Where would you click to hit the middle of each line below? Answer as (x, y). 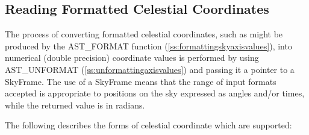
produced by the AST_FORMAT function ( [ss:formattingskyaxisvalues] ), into (148, 46)
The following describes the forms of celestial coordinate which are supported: (148, 125)
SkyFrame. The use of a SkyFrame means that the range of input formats (141, 81)
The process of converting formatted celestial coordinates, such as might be (144, 34)
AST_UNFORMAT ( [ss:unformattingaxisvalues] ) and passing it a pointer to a (150, 69)
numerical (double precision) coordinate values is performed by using (132, 58)
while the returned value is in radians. (75, 105)
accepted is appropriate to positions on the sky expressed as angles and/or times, (155, 93)
